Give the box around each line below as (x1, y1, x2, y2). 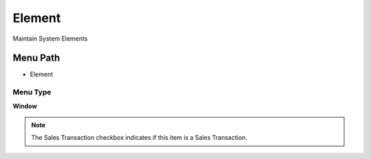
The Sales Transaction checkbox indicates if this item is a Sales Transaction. (31, 134, 247, 142)
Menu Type (12, 87, 52, 97)
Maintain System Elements (12, 34, 88, 43)
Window (12, 102, 38, 110)
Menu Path (12, 52, 60, 64)
